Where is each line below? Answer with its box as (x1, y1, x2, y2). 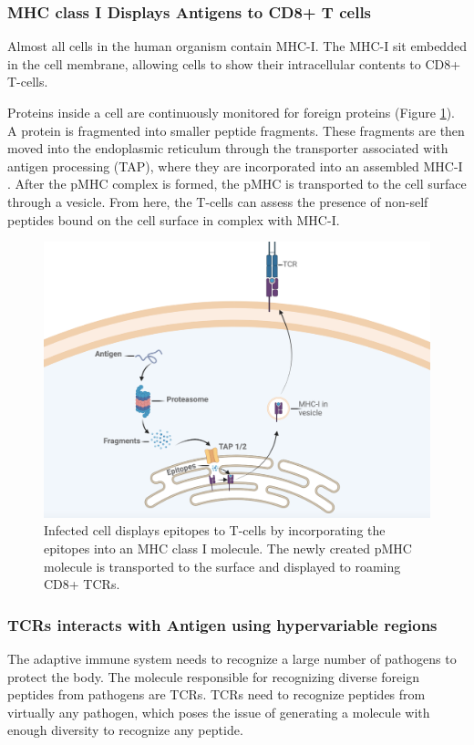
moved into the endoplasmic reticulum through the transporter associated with (7, 139, 448, 158)
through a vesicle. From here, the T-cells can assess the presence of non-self (7, 191, 428, 211)
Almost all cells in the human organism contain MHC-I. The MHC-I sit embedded (7, 36, 467, 56)
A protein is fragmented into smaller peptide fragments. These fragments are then (7, 120, 465, 140)
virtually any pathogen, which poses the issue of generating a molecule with (7, 702, 430, 721)
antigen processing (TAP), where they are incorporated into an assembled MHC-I (7, 156, 463, 175)
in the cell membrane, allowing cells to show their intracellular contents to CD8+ (7, 54, 461, 73)
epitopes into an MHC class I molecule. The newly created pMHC (44, 539, 412, 558)
